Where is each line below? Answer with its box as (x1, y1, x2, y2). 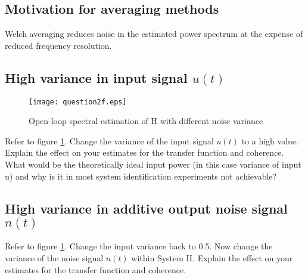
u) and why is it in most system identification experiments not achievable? (5, 169, 277, 182)
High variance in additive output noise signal (5, 199, 288, 217)
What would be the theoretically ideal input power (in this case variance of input (5, 158, 301, 171)
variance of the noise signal (5, 252, 104, 264)
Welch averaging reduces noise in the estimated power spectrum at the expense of (5, 27, 303, 40)
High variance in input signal (5, 68, 188, 87)
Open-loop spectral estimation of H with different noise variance (29, 115, 263, 127)
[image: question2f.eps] (29, 97, 127, 106)
